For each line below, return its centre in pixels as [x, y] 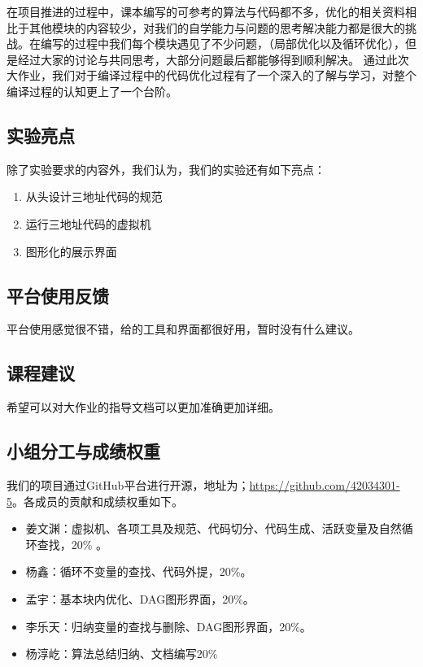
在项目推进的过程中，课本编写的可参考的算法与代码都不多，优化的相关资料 [206, 11]
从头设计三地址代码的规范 [94, 196]
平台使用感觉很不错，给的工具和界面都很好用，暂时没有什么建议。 [183, 329]
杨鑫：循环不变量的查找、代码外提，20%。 [139, 571]
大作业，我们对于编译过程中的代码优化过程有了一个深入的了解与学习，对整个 [211, 75]
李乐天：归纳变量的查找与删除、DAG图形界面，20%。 [168, 626]
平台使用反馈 [58, 295]
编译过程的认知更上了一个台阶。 [92, 91]
